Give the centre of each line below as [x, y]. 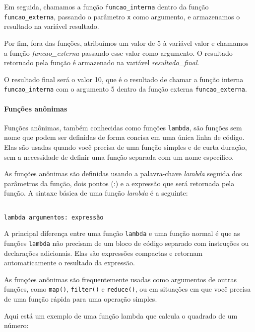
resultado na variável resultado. [52, 26]
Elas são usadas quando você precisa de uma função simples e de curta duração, [126, 147]
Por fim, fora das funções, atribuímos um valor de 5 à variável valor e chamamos [126, 43]
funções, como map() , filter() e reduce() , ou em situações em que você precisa [127, 289]
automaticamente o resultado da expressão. [69, 263]
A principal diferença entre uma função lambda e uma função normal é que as [122, 233]
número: [16, 325]
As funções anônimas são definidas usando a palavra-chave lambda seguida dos [123, 173]
